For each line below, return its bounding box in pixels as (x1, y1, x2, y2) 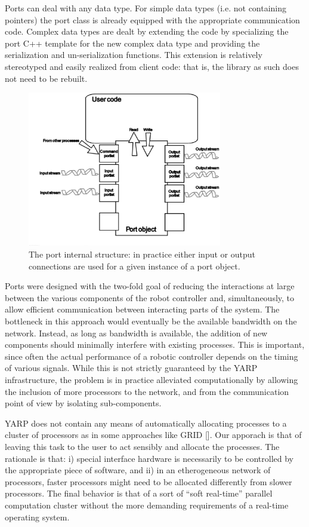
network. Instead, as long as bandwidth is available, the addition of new (5, 326, 268, 339)
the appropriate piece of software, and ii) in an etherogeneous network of (5, 464, 271, 476)
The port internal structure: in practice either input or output (29, 248, 255, 261)
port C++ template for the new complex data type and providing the (5, 36, 260, 49)
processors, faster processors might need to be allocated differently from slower (5, 475, 292, 488)
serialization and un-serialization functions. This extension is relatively (5, 48, 262, 61)
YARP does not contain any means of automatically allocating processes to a (5, 416, 287, 429)
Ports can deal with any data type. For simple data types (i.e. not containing (5, 2, 287, 14)
